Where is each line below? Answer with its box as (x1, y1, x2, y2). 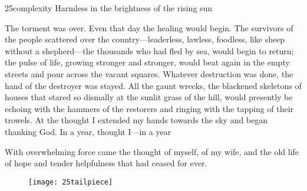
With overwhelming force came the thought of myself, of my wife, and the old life (5, 145, 299, 157)
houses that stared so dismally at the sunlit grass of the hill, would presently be (5, 91, 293, 103)
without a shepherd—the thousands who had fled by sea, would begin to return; (5, 44, 294, 57)
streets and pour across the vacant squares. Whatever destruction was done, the (5, 67, 293, 80)
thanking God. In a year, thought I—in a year (5, 125, 171, 137)
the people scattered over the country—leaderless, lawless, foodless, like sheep (5, 33, 285, 45)
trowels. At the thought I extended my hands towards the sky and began (5, 114, 268, 126)
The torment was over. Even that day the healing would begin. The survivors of (5, 21, 293, 34)
